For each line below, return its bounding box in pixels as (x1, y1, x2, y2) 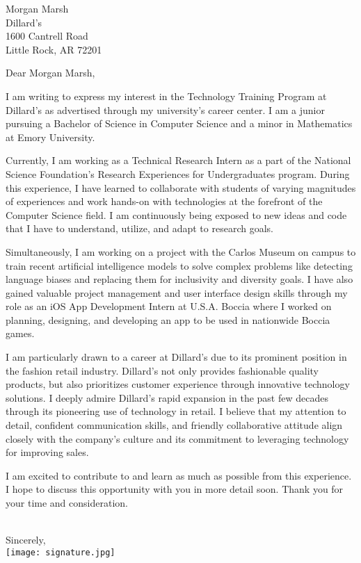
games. (6, 326, 35, 341)
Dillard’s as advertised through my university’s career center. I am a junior (6, 102, 326, 117)
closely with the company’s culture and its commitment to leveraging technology (6, 431, 349, 446)
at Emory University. (6, 129, 95, 144)
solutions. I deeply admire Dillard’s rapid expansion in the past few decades (6, 390, 328, 405)
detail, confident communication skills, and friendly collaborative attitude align (6, 418, 343, 432)
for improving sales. (6, 445, 89, 459)
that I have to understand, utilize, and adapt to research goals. (6, 221, 273, 236)
